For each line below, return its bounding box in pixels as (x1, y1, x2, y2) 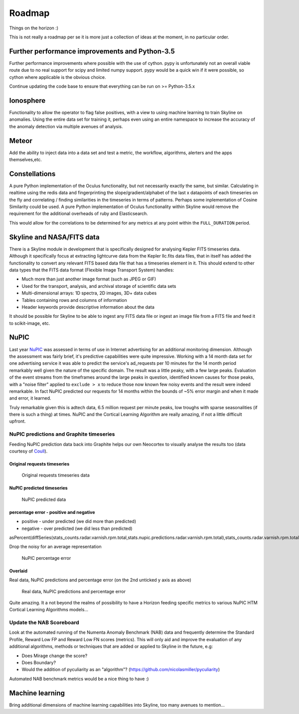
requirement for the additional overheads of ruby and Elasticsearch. (9, 211, 148, 217)
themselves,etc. (9, 157, 42, 162)
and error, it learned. (9, 395, 52, 401)
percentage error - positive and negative (9, 509, 95, 515)
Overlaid (9, 568, 27, 574)
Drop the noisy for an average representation (9, 544, 102, 550)
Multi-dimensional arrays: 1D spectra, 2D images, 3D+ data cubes (21, 290, 157, 296)
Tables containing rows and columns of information (21, 297, 127, 303)
